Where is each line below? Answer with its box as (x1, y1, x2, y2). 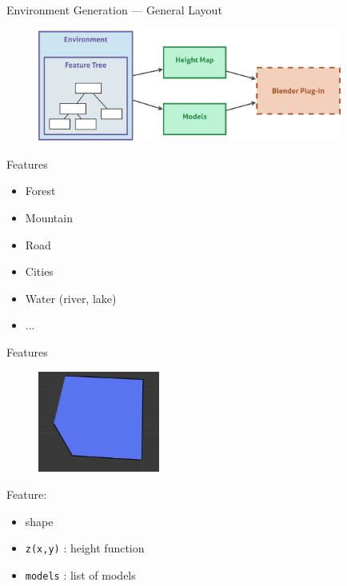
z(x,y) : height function (25, 540, 145, 556)
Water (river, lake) (25, 289, 117, 306)
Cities (25, 263, 54, 280)
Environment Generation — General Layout (6, 2, 222, 18)
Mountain (25, 209, 73, 225)
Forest (25, 182, 56, 199)
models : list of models (25, 566, 136, 583)
